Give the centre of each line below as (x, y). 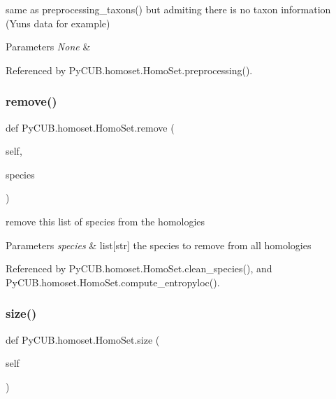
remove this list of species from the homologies (105, 221)
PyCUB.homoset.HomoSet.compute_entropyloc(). (113, 282)
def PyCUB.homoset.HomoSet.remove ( (90, 127)
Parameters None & (48, 47)
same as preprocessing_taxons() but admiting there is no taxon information (168, 9)
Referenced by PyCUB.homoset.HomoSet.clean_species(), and (139, 268)
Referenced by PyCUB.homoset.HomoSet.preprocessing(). (129, 70)
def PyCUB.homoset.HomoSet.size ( (83, 339)
